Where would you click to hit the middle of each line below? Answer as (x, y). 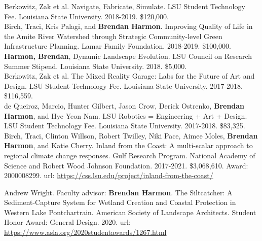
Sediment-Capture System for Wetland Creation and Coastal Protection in (120, 202)
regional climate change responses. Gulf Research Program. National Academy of (130, 155)
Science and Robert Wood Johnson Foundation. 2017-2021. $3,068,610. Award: (126, 165)
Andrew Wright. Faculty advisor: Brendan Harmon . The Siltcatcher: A (118, 192)
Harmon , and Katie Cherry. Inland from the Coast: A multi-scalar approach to (128, 145)
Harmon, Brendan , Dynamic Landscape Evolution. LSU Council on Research (128, 56)
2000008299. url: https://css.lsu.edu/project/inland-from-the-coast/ (109, 175)
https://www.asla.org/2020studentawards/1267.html (85, 232)
